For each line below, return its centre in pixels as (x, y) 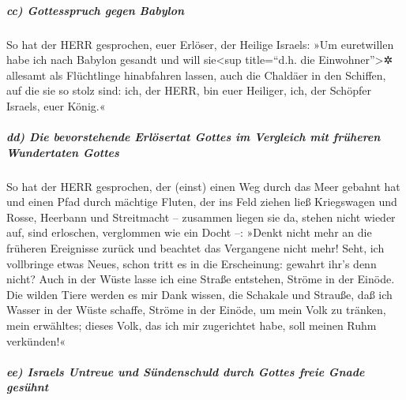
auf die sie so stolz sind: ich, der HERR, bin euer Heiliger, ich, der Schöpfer (189, 90)
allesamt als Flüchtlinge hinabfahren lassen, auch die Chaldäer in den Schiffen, (196, 75)
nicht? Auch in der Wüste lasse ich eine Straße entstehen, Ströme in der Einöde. (201, 279)
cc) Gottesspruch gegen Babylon (96, 10)
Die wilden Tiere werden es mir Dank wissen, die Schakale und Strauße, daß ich (199, 294)
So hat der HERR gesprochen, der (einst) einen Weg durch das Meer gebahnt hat (203, 186)
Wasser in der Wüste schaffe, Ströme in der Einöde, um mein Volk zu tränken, (196, 310)
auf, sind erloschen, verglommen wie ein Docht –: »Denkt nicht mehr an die (189, 232)
